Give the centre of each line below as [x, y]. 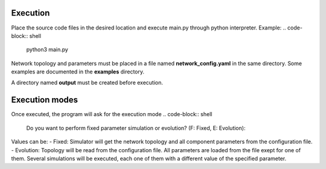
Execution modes [45, 100]
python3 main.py [47, 50]
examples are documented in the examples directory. [78, 72]
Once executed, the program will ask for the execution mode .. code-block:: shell [112, 114]
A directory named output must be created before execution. [87, 83]
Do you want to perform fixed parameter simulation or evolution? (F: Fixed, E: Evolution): [136, 128]
